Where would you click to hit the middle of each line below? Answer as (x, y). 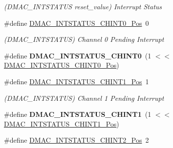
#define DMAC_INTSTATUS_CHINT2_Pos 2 (76, 140)
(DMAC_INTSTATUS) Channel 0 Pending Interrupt (84, 39)
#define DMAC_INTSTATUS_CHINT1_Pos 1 (76, 81)
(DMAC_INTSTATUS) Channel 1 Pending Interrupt (84, 98)
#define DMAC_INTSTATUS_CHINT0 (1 (78, 55)
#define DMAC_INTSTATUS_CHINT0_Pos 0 (76, 23)
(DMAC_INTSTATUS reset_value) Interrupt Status (83, 6)
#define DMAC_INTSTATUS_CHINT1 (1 (78, 114)
